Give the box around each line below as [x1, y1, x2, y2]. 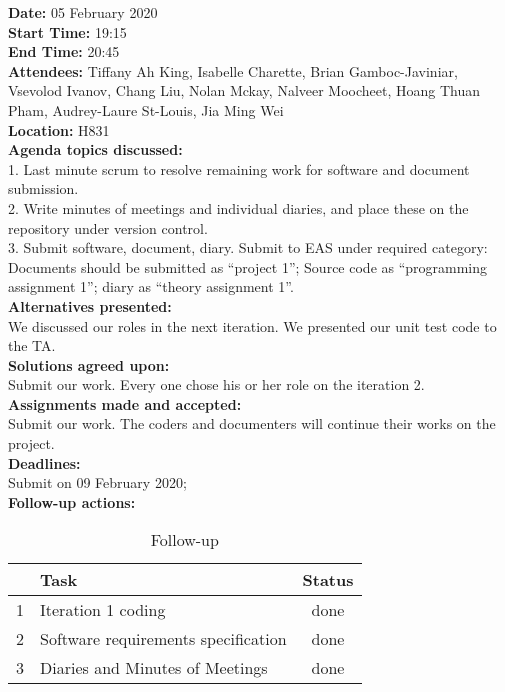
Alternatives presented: [8, 295, 172, 316]
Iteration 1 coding [40, 598, 166, 622]
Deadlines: [8, 452, 81, 473]
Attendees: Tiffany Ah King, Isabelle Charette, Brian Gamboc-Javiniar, [8, 60, 458, 81]
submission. [8, 178, 79, 199]
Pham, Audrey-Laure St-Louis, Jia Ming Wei [8, 99, 284, 120]
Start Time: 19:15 [8, 21, 127, 42]
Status [302, 568, 354, 592]
